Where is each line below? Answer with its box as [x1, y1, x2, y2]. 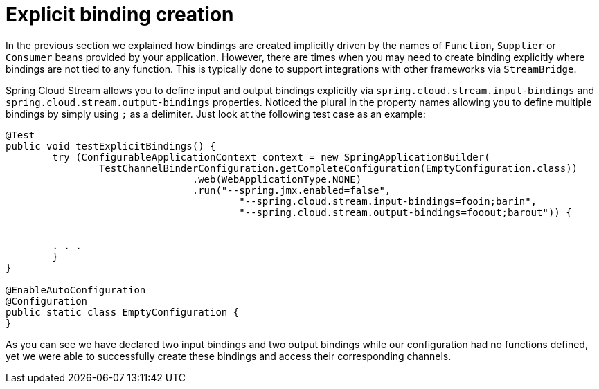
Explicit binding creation [6, 3, 234, 26]
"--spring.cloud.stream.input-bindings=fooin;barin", [239, 195, 537, 207]
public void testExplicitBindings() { [6, 140, 216, 152]
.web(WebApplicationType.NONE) [192, 173, 362, 185]
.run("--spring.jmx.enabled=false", [192, 184, 391, 196]
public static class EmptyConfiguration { [6, 306, 240, 318]
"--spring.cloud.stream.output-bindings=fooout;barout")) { [239, 206, 572, 218]
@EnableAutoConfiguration [6, 284, 146, 296]
